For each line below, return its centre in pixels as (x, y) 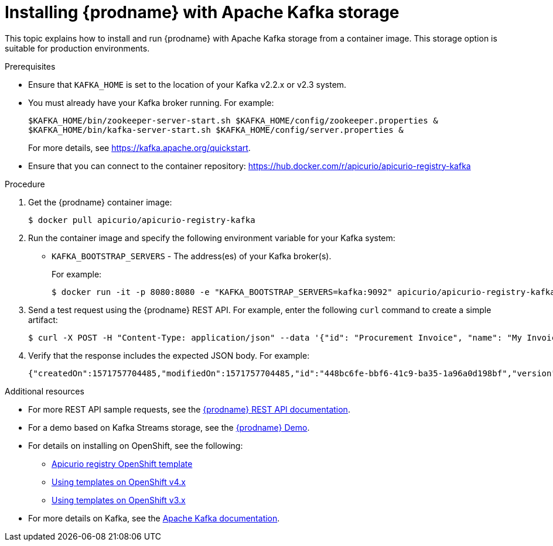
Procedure (25, 184)
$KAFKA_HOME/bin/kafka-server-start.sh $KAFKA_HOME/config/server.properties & (216, 130)
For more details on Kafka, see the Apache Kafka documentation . (154, 518)
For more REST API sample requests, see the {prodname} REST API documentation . (189, 409)
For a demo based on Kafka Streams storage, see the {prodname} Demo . (169, 427)
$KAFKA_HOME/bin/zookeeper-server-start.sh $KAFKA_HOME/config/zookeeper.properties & (233, 120)
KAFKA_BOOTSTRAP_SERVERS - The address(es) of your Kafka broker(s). (192, 256)
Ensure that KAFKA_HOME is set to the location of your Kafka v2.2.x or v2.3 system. (187, 84)
